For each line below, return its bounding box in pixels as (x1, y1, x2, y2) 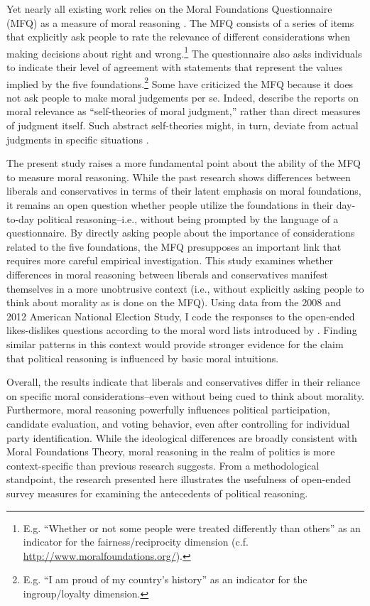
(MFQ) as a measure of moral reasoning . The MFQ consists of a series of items (6, 15, 354, 30)
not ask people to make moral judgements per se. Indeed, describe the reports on (6, 90, 359, 104)
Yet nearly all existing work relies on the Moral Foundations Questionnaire (6, 1, 332, 16)
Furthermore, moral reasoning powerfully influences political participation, (6, 402, 330, 417)
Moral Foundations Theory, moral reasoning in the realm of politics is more (6, 444, 335, 459)
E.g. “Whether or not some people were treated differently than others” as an (23, 520, 361, 535)
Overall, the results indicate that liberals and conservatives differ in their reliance (6, 374, 361, 389)
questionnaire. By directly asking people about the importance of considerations (6, 225, 355, 240)
